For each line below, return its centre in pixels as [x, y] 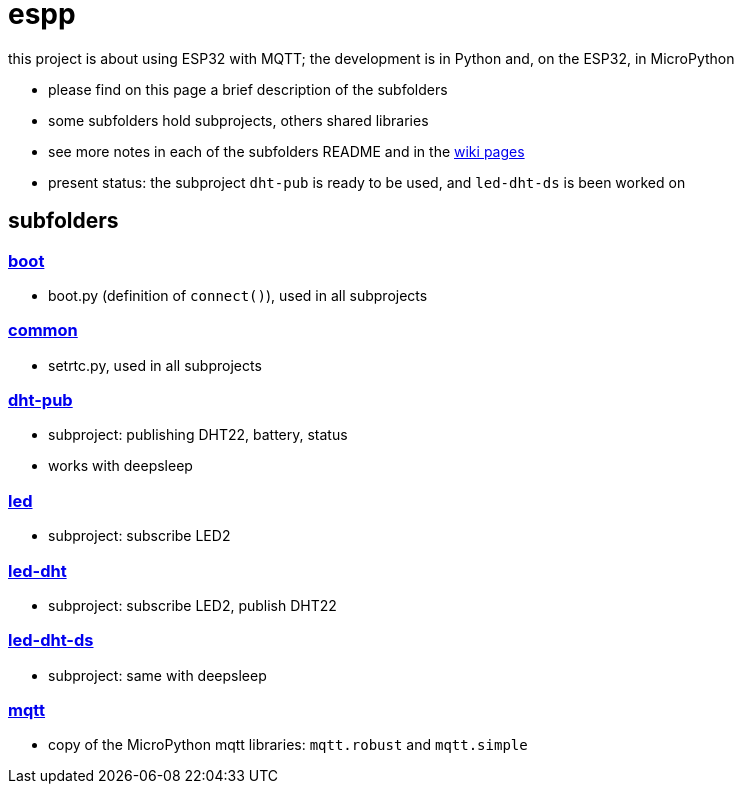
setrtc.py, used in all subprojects [155, 365]
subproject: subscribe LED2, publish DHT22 [192, 605]
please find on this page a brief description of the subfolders [248, 89]
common [43, 330]
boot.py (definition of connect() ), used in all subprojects [238, 295]
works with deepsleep [120, 466]
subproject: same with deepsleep [157, 675]
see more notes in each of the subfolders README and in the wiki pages [286, 151]
